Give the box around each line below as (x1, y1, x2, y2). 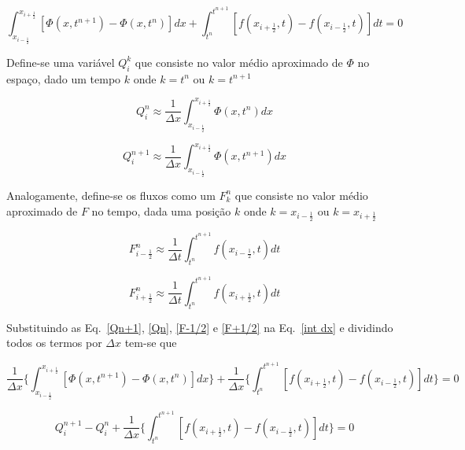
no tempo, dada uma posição (91, 202, 231, 219)
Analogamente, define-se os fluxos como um (6, 186, 216, 203)
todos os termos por (6, 334, 102, 351)
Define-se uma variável (6, 53, 115, 70)
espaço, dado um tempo (6, 70, 121, 87)
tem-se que (124, 334, 177, 351)
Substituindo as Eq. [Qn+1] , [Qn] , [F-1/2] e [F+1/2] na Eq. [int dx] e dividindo (6, 319, 393, 335)
